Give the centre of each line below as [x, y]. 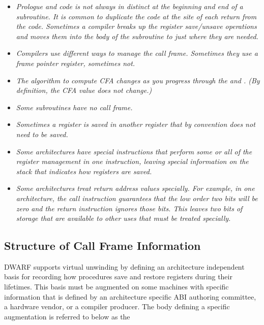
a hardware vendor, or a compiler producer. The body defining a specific [117, 306]
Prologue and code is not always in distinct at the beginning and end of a [129, 6]
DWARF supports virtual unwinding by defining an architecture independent [124, 266]
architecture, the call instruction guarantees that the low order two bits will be [137, 198]
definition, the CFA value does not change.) [84, 90]
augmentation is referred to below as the [67, 316]
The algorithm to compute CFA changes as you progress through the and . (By [138, 80]
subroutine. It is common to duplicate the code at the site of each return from [136, 16]
